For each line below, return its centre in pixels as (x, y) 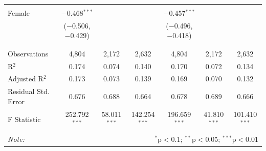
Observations (28, 53)
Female (19, 13)
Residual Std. (29, 91)
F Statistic (24, 119)
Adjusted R (26, 79)
